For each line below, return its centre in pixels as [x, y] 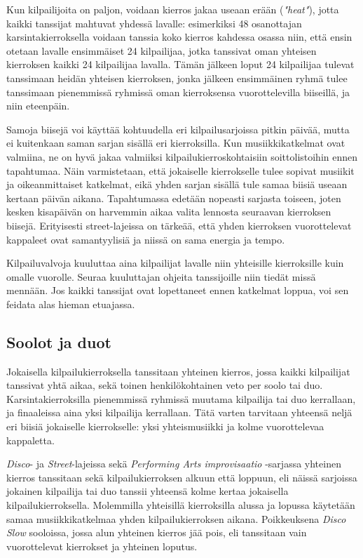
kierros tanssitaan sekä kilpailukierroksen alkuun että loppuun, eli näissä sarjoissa [182, 477]
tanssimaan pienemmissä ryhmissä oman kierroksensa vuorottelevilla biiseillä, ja [178, 92]
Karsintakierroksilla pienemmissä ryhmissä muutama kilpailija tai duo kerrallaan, [181, 398]
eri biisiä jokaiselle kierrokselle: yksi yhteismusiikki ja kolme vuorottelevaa [165, 426]
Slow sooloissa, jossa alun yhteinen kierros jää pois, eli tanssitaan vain [157, 532]
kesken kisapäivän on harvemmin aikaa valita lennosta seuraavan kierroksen [169, 212]
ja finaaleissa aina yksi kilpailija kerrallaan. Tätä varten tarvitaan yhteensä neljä [179, 412]
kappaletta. [30, 440]
